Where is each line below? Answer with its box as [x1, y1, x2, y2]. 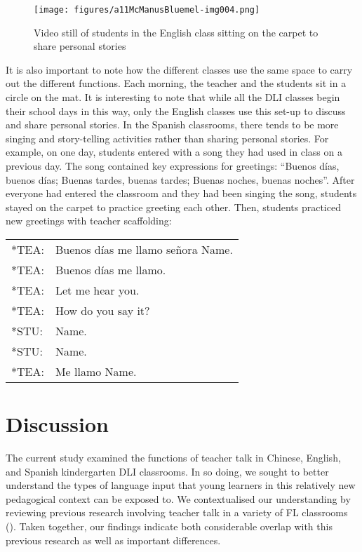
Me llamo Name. [55, 363, 137, 379]
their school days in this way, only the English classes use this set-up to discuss [6, 103, 346, 118]
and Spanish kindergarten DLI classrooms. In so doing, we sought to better [6, 464, 329, 478]
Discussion [6, 410, 109, 438]
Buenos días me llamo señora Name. [55, 241, 233, 257]
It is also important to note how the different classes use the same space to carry [6, 62, 353, 76]
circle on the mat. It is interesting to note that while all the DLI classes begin [6, 90, 340, 105]
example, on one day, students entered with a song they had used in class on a [6, 144, 342, 159]
